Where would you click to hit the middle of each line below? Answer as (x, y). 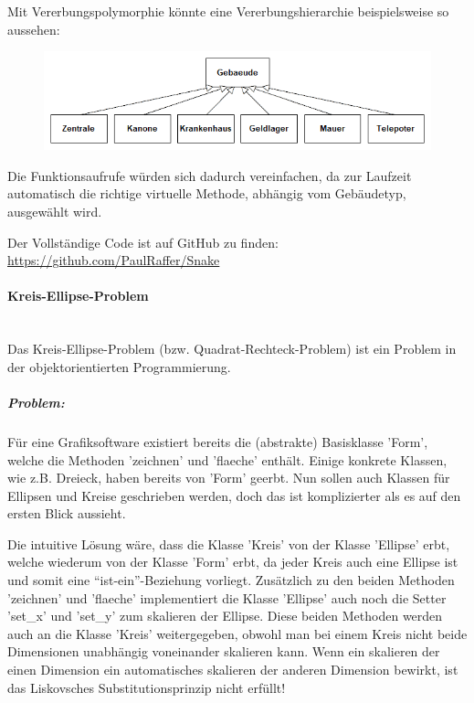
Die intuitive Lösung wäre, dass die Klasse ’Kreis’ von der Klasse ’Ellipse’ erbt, (229, 543)
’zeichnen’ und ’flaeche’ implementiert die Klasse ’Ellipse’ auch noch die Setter (227, 597)
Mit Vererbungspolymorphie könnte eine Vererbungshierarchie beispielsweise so (228, 11)
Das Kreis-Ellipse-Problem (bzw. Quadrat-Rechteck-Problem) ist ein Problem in (232, 349)
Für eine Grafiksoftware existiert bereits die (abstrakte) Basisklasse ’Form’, (218, 441)
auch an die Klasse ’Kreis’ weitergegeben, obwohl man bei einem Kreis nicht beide (237, 633)
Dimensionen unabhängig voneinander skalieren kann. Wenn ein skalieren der (224, 651)
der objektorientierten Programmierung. (119, 366)
